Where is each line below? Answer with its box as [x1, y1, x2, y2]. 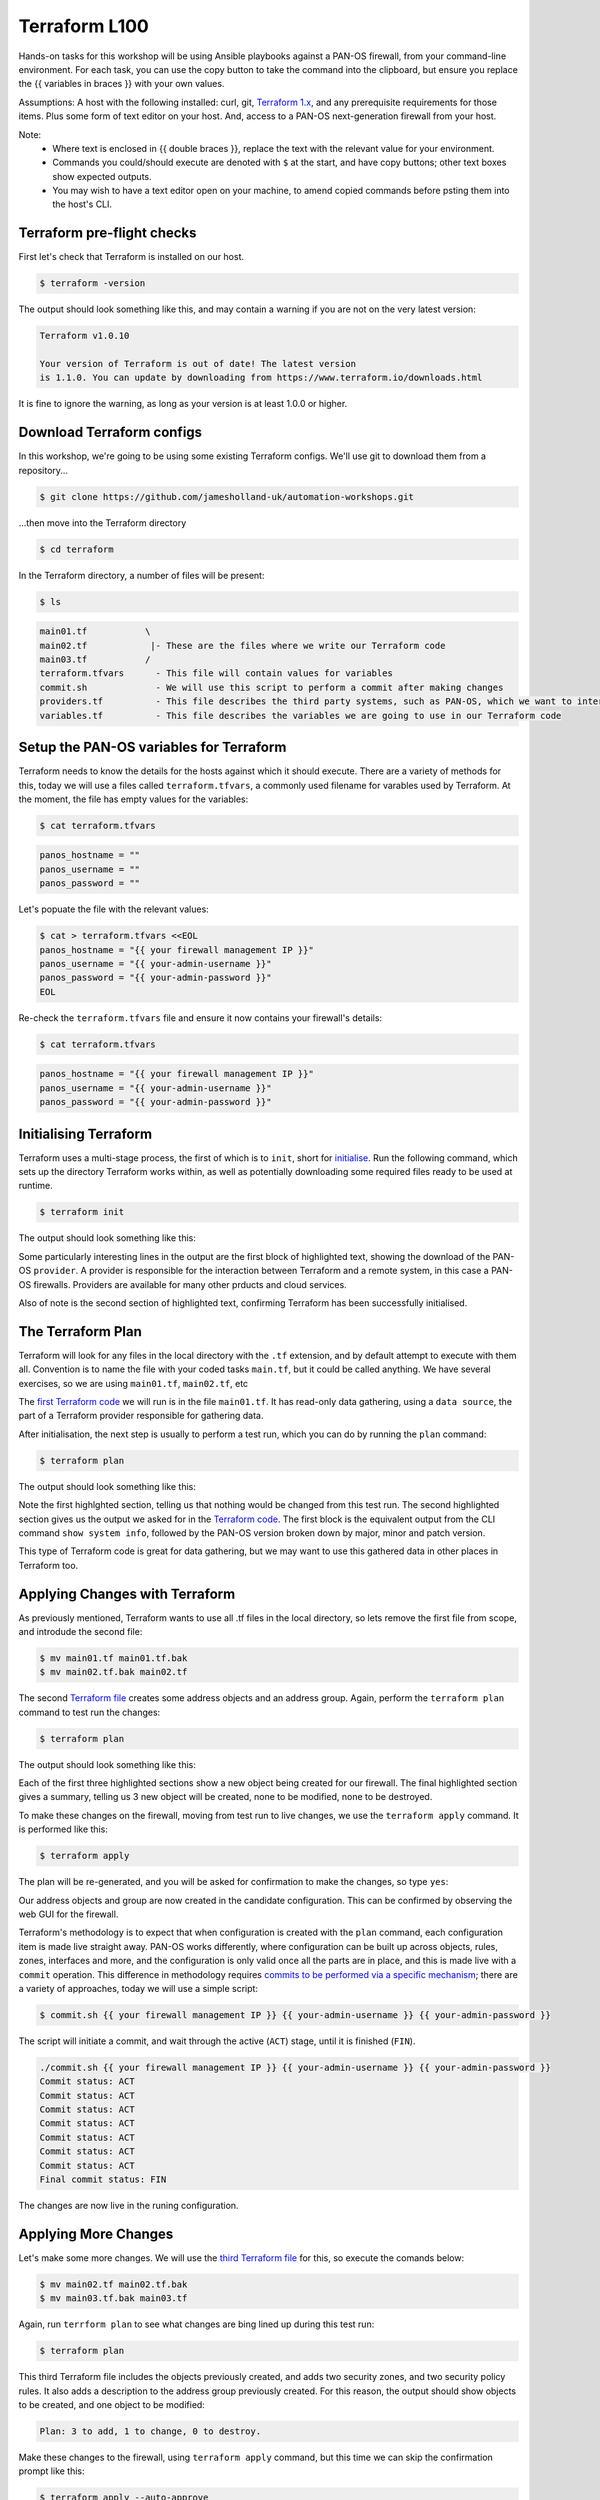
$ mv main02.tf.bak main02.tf [39, 1666, 188, 1678]
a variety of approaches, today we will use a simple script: [18, 1982, 259, 1994]
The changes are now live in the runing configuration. [18, 2200, 239, 2212]
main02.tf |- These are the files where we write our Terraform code [39, 640, 446, 651]
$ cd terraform [39, 543, 114, 555]
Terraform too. [18, 1559, 79, 1571]
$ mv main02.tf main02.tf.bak [39, 2278, 188, 2290]
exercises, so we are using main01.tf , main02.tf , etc [18, 1377, 249, 1389]
